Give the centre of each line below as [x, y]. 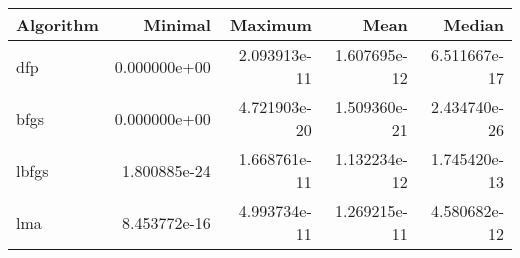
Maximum [271, 24]
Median [473, 24]
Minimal [177, 24]
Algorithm [57, 24]
